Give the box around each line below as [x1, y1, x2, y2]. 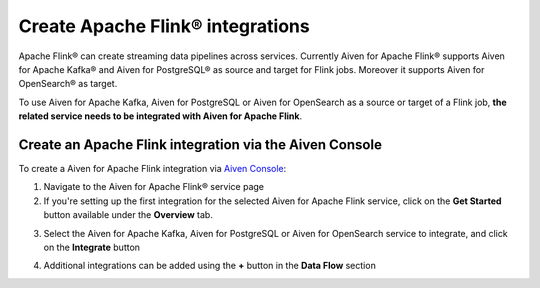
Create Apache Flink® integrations [18, 15, 310, 37]
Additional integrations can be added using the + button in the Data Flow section [43, 260, 377, 272]
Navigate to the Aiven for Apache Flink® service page [43, 181, 265, 193]
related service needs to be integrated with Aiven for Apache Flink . [18, 110, 303, 122]
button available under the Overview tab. [43, 209, 214, 221]
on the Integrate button [43, 241, 140, 253]
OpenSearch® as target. [18, 78, 118, 90]
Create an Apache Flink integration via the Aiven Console [18, 136, 382, 153]
